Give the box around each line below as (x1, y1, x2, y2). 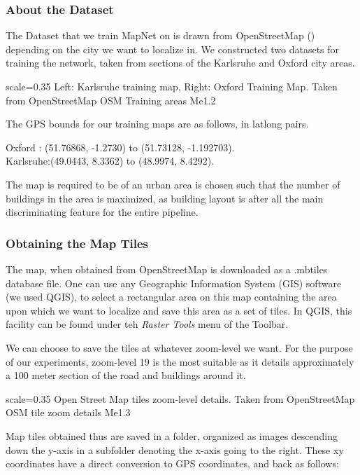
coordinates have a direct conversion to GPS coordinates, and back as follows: (6, 456, 339, 471)
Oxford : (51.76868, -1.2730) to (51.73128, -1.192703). (6, 139, 235, 154)
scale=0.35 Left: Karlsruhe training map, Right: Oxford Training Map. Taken (6, 79, 338, 93)
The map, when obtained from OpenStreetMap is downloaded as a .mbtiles (6, 261, 328, 276)
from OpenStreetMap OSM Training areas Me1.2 (6, 92, 216, 107)
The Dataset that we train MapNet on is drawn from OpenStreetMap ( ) (6, 28, 315, 43)
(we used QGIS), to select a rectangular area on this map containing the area (6, 289, 337, 304)
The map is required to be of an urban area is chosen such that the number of (6, 177, 340, 191)
